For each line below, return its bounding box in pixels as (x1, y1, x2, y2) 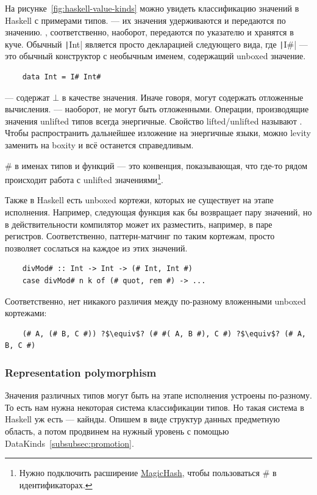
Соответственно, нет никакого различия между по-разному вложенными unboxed (5, 294, 306, 307)
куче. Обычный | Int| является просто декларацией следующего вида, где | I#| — (5, 37, 308, 50)
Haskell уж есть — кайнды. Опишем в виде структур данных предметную (5, 413, 280, 425)
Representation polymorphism (5, 364, 157, 380)
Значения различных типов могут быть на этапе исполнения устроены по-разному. (5, 389, 312, 402)
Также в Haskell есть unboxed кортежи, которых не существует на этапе (5, 193, 274, 206)
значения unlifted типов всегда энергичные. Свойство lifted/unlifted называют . (5, 114, 302, 127)
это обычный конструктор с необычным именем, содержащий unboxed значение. (5, 49, 306, 62)
